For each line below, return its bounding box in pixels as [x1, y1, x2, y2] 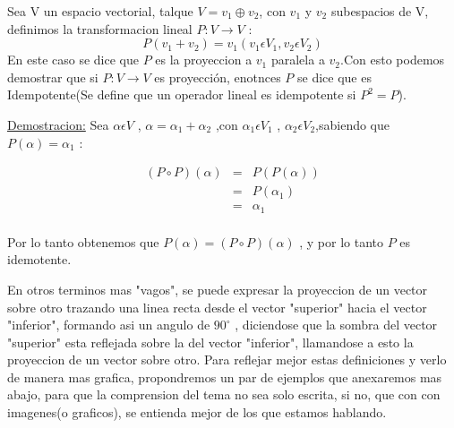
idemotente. [7, 250, 72, 269]
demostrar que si [7, 67, 99, 86]
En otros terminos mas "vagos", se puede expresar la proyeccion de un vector [7, 279, 428, 298]
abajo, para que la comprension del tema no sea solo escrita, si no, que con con [7, 385, 441, 404]
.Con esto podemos [340, 50, 445, 69]
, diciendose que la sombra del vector [235, 315, 438, 334]
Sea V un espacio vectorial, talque [7, 2, 193, 20]
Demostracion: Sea [7, 115, 109, 133]
